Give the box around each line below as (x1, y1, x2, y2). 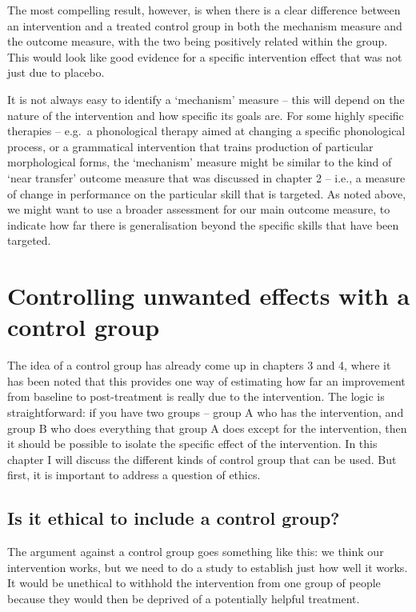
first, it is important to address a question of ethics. (7, 466, 261, 483)
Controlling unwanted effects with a (7, 279, 410, 312)
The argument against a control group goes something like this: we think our (7, 543, 384, 560)
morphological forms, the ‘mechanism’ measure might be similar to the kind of (7, 154, 392, 170)
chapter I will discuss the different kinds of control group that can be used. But (7, 450, 397, 467)
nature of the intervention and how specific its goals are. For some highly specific (7, 106, 404, 123)
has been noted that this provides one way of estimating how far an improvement (7, 372, 406, 389)
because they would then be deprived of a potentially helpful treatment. (7, 590, 360, 606)
